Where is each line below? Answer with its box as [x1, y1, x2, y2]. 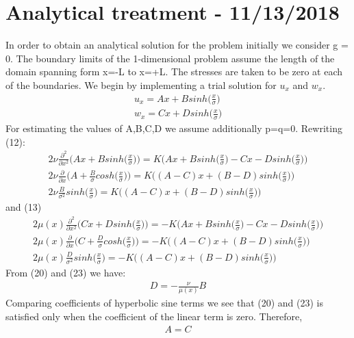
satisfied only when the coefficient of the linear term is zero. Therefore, [5, 309, 303, 323]
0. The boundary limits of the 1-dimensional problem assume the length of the [5, 51, 335, 65]
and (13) [5, 200, 42, 214]
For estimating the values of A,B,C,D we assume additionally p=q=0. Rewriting [5, 121, 342, 135]
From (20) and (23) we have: [5, 265, 126, 279]
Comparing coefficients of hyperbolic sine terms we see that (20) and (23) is [5, 296, 324, 310]
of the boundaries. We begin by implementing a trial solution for [5, 77, 277, 92]
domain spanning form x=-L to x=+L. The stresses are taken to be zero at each [5, 64, 343, 79]
